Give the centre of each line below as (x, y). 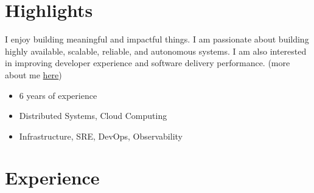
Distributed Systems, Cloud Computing (93, 116)
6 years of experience (58, 95)
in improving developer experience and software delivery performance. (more (148, 63)
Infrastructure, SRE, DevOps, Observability (101, 136)
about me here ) (33, 74)
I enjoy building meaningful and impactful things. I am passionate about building (157, 39)
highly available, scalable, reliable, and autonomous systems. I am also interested (156, 51)
